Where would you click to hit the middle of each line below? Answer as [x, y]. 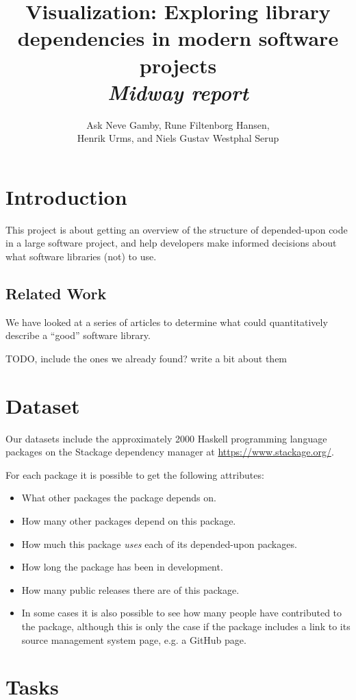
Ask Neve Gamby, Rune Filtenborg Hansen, [178, 124]
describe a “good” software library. [78, 335]
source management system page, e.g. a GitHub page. [134, 639]
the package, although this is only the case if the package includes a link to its [186, 626]
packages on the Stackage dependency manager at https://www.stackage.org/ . [170, 452]
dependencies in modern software [178, 38]
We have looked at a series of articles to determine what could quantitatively [167, 322]
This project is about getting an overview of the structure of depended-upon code [177, 229]
